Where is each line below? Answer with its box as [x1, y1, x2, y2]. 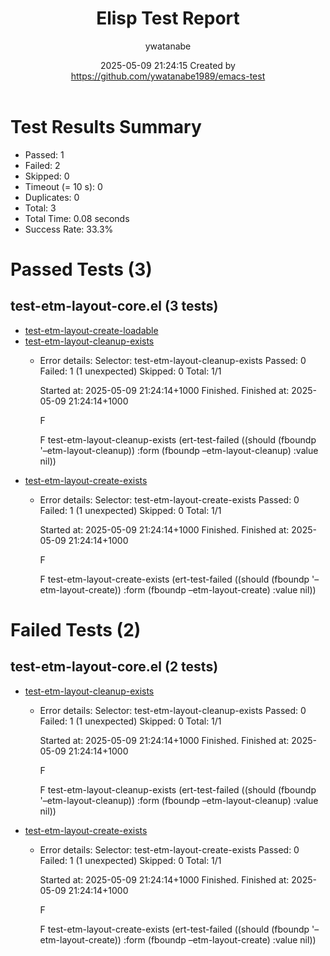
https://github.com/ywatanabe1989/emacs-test [70, 70, 266, 82]
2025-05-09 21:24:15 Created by [100, 59, 236, 71]
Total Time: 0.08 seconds [24, 212, 130, 224]
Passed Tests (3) [10, 258, 153, 281]
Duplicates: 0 [24, 191, 80, 203]
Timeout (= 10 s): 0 [24, 180, 103, 192]
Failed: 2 [24, 159, 61, 171]
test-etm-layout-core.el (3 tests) [10, 298, 219, 315]
